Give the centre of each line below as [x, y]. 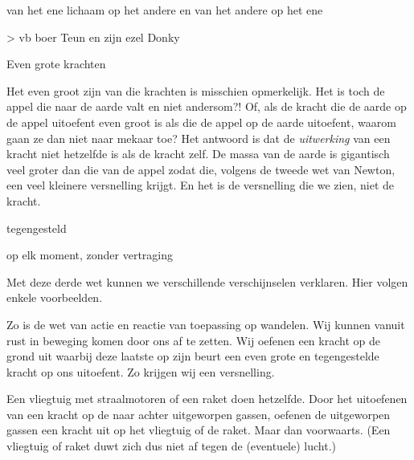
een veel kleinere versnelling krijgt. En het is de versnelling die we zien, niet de [200, 185]
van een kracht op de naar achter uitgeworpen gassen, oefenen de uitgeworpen [199, 414]
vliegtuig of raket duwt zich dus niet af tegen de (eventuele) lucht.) [171, 446]
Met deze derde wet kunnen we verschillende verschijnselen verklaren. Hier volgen [207, 281]
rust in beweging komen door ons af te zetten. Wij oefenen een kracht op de [193, 340]
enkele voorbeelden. [55, 297]
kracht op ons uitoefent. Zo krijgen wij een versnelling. [141, 371]
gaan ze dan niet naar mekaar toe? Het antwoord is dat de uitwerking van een [199, 138]
